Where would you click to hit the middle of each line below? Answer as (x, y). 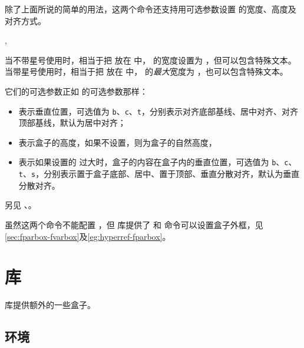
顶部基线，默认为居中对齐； (72, 123)
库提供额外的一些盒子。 (50, 305)
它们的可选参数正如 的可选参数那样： (76, 91)
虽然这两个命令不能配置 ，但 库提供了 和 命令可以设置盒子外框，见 (134, 224)
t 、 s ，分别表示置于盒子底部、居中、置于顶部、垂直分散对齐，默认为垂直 (159, 174)
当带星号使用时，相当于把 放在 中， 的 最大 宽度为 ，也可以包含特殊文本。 (146, 71)
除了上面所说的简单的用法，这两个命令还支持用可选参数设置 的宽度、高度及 (151, 9)
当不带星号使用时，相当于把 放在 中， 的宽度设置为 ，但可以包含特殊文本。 (151, 60)
